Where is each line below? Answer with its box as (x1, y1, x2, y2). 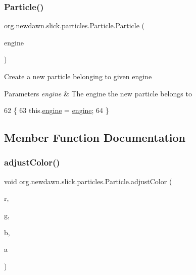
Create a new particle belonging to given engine (4, 71, 152, 81)
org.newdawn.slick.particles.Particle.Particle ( (4, 20, 144, 31)
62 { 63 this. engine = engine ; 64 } (4, 105, 109, 116)
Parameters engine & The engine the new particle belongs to (4, 88, 192, 98)
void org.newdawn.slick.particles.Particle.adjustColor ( (4, 176, 172, 186)
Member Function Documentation (4, 130, 186, 145)
